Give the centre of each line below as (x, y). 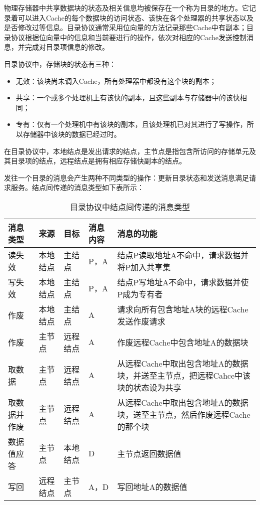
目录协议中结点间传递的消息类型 (130, 207)
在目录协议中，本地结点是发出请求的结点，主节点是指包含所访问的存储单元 (126, 151)
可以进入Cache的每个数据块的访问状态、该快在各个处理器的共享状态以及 (135, 17)
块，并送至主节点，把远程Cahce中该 (184, 375)
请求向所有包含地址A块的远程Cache (183, 309)
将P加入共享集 (144, 267)
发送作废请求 (141, 321)
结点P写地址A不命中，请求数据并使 (183, 282)
